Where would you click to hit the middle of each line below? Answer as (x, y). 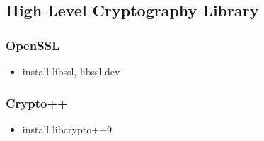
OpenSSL (33, 45)
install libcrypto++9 (67, 129)
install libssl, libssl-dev (71, 71)
